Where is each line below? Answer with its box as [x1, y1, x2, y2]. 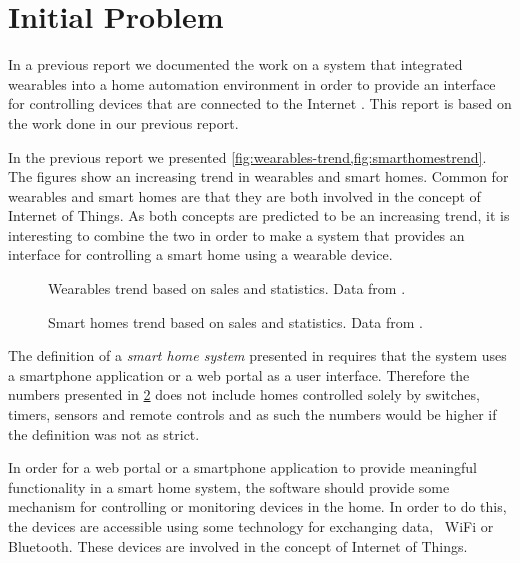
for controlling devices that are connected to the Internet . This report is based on [8, 93, 512, 114]
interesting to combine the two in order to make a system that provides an [8, 224, 465, 245]
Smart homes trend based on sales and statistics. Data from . [48, 311, 423, 332]
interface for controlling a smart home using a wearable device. [8, 244, 393, 265]
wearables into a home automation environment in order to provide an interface [8, 73, 496, 94]
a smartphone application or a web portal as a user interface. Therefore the [8, 364, 470, 385]
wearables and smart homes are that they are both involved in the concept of [8, 185, 481, 206]
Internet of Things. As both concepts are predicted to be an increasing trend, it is [8, 205, 510, 226]
